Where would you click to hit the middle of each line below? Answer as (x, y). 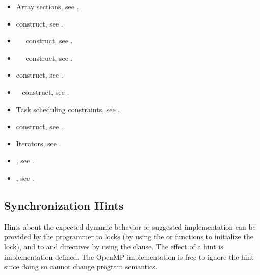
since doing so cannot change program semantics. (81, 267)
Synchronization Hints (64, 205)
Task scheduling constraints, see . (68, 109)
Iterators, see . (38, 143)
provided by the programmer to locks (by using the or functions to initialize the (129, 236)
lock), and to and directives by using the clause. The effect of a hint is (114, 246)
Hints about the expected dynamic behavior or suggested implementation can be (130, 226)
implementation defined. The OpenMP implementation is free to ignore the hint (129, 256)
